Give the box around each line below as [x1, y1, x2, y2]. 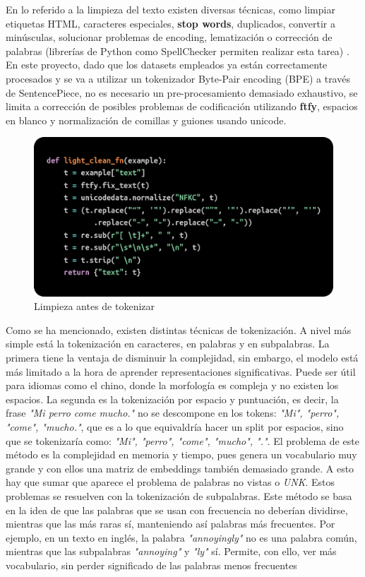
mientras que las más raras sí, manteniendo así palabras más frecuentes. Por [6, 516, 335, 531]
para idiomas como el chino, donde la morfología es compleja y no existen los [6, 378, 339, 393]
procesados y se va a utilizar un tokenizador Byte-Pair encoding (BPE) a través [6, 71, 350, 85]
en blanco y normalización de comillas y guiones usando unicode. [6, 112, 287, 127]
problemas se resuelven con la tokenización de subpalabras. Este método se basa [6, 488, 352, 503]
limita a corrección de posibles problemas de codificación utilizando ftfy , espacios [6, 99, 358, 114]
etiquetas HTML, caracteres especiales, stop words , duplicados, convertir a [6, 16, 335, 30]
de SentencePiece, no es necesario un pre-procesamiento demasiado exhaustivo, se [6, 85, 358, 100]
